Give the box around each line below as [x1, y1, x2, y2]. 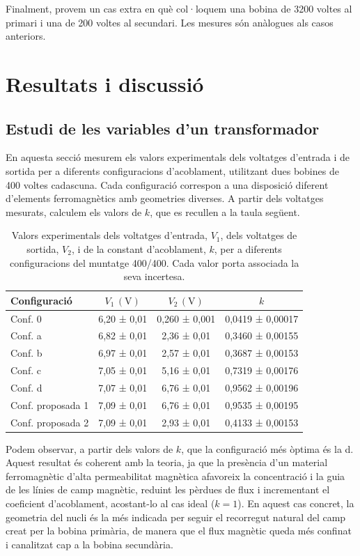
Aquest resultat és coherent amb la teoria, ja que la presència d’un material [6, 455, 328, 470]
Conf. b [10, 346, 42, 360]
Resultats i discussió [6, 69, 204, 98]
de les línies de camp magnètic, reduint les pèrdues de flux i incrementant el [6, 482, 330, 497]
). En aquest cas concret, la [237, 496, 354, 511]
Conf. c [10, 363, 41, 378]
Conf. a [10, 328, 42, 343]
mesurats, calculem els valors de [6, 204, 142, 219]
